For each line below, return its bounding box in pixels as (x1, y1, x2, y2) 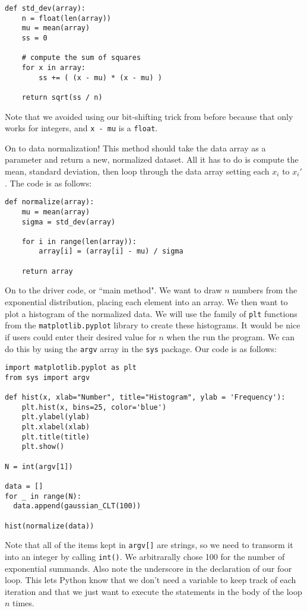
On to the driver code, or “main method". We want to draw (5, 284, 222, 296)
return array (21, 267, 73, 276)
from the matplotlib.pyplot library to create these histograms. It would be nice (5, 319, 300, 331)
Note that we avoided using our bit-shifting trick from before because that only (5, 110, 293, 122)
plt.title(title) (21, 432, 90, 441)
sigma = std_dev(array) (21, 217, 116, 226)
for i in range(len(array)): (21, 237, 137, 246)
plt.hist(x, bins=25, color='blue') (21, 403, 167, 411)
